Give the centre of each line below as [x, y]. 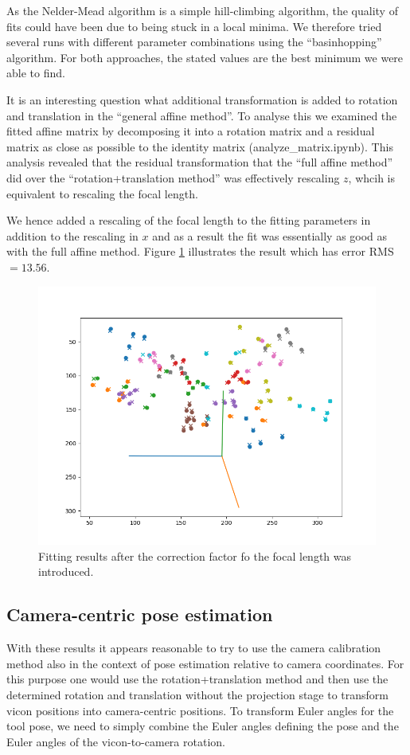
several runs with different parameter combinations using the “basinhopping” [194, 42]
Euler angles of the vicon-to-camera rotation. [116, 741]
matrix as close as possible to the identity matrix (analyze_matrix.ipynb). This [200, 146]
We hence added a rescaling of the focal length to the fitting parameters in [189, 220]
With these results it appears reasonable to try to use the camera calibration [194, 648]
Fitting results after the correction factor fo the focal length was [195, 555]
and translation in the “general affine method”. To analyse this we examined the [202, 115]
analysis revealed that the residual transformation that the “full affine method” [200, 162]
